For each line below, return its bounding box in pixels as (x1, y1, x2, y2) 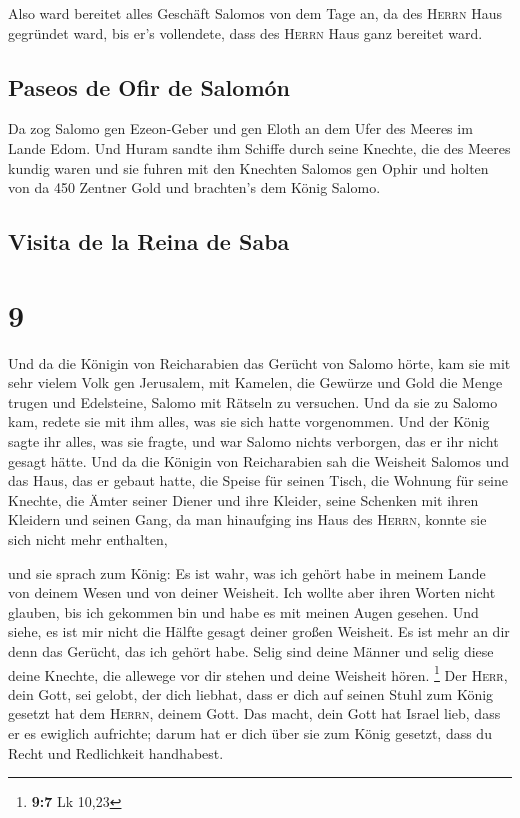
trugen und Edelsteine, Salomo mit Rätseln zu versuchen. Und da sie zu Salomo (8, 391, 498, 412)
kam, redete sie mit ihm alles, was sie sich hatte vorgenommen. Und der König (8, 411, 490, 432)
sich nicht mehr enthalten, (8, 529, 168, 550)
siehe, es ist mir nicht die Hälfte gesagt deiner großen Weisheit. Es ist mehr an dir (8, 621, 510, 642)
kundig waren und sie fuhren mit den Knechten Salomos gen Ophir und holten (8, 157, 489, 178)
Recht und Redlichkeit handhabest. (8, 742, 224, 763)
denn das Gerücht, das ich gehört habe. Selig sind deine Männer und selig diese (8, 640, 494, 661)
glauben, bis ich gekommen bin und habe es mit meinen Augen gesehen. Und (8, 601, 479, 622)
